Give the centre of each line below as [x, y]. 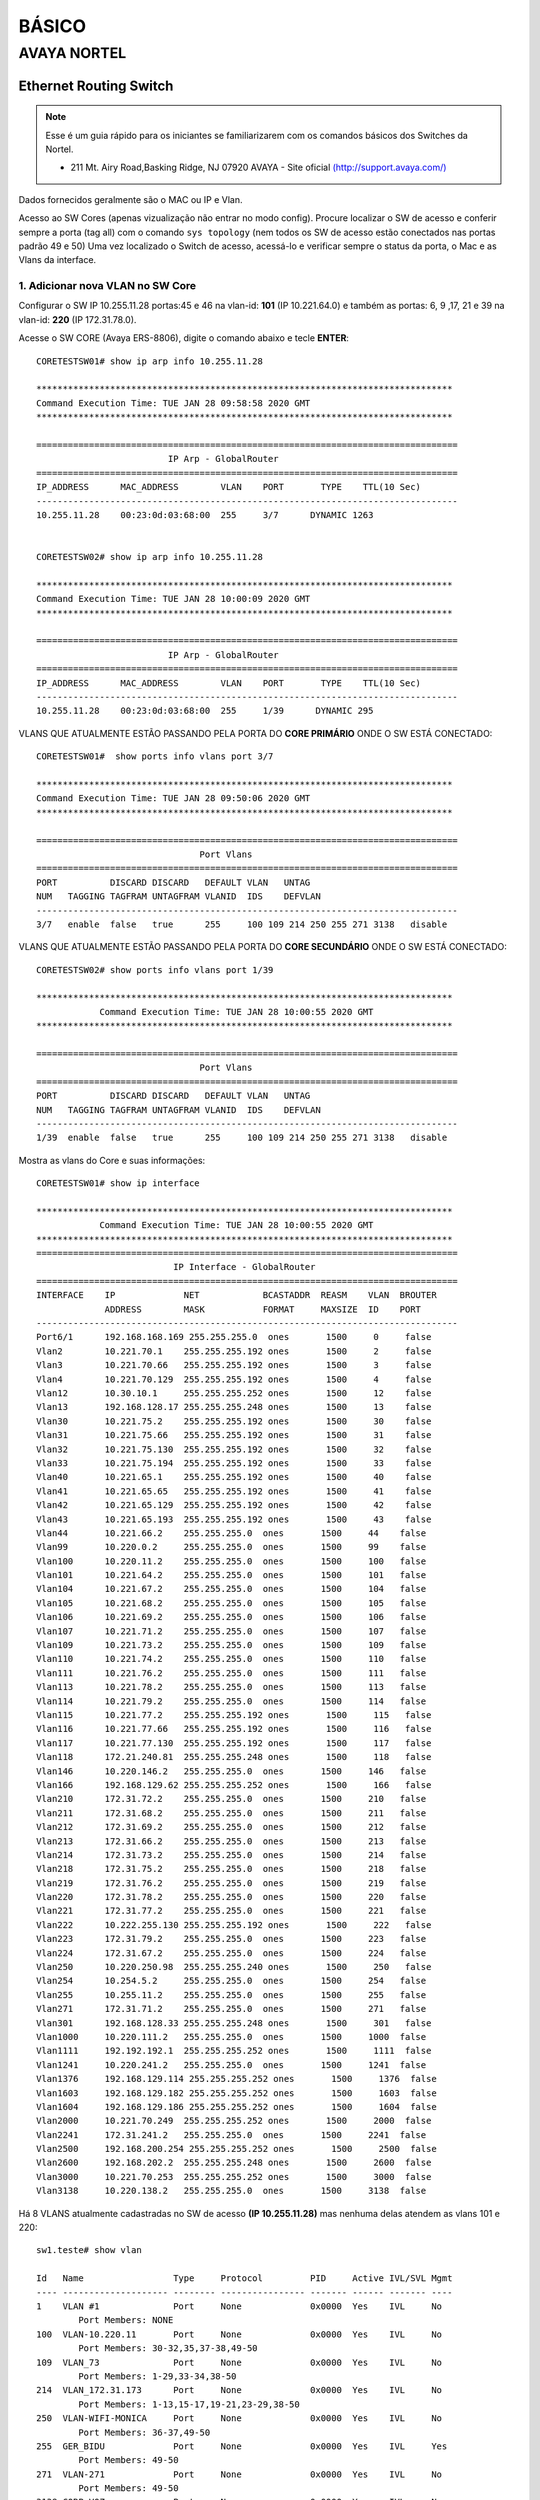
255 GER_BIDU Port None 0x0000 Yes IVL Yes [242, 2446]
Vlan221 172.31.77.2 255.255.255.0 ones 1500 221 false [231, 1911]
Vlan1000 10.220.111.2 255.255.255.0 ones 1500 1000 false [231, 2036]
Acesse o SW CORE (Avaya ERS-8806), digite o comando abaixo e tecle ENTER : [184, 338]
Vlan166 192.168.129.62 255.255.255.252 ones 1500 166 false [234, 1784]
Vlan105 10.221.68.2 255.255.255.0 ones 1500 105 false [231, 1603]
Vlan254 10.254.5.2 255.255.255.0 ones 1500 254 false [231, 1981]
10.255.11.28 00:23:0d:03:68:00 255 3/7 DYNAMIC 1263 [205, 514]
